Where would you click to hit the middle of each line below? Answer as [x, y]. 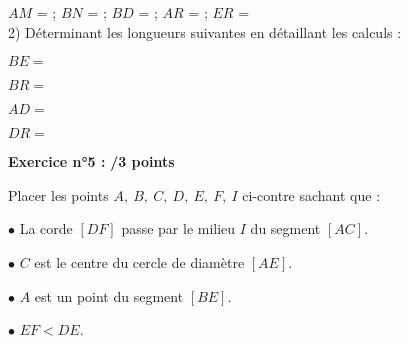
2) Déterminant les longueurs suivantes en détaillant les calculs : [205, 31]
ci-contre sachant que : [311, 194]
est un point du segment [109, 295]
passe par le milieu [178, 228]
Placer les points [58, 194]
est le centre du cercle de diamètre [139, 261]
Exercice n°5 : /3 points [91, 161]
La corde [46, 228]
